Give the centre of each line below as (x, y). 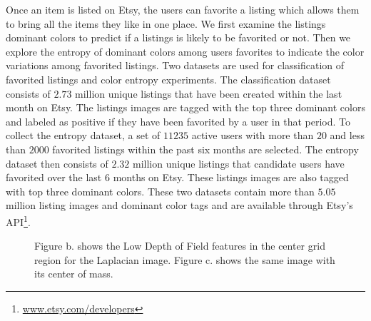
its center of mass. (74, 274)
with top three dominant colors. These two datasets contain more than (160, 191)
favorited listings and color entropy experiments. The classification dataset (168, 79)
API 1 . (18, 220)
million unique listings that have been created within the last (209, 93)
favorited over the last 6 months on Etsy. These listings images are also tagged (177, 177)
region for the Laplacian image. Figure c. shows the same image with (185, 259)
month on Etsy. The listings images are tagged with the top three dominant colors (185, 107)
